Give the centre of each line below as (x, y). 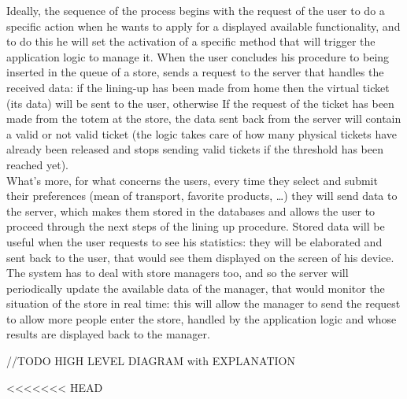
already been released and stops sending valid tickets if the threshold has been (195, 149)
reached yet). (37, 164)
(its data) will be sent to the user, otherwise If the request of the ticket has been (200, 103)
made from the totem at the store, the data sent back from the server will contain (204, 118)
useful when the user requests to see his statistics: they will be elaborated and (194, 241)
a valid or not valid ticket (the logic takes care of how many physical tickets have (202, 133)
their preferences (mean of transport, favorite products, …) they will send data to (202, 196)
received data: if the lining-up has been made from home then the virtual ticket (198, 87)
